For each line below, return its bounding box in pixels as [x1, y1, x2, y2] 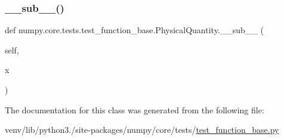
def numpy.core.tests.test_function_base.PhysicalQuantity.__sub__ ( [5, 24, 264, 36]
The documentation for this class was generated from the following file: [5, 103, 264, 116]
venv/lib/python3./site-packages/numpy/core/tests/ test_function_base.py [5, 123, 279, 136]
